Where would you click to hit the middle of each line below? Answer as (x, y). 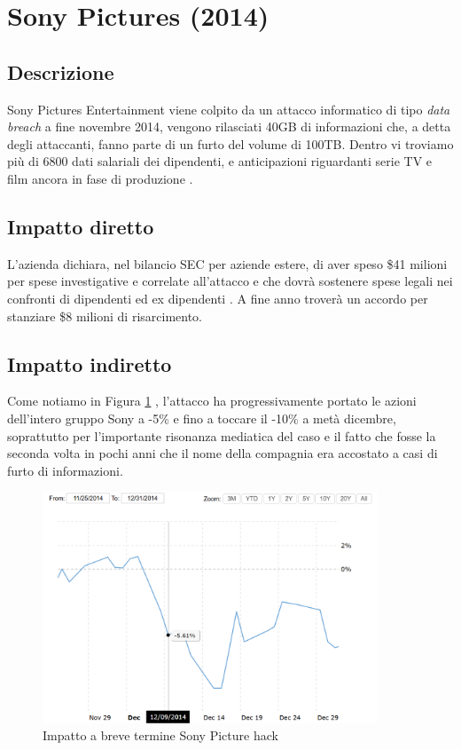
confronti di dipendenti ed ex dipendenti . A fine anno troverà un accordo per (218, 298)
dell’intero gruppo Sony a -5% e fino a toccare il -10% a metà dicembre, (202, 418)
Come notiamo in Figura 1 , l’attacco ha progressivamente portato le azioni (212, 401)
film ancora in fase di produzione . (100, 178)
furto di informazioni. (65, 470)
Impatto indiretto (90, 363)
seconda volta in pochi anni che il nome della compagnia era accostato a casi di (223, 453)
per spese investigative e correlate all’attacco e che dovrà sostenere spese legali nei (230, 281)
